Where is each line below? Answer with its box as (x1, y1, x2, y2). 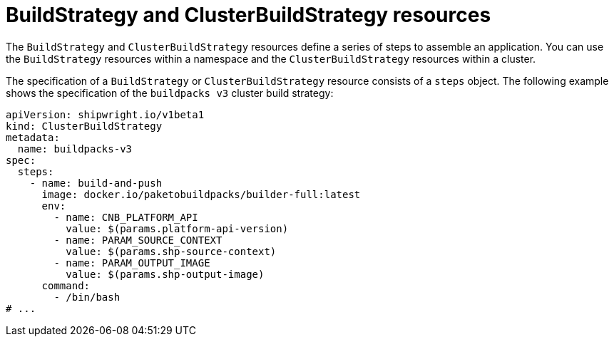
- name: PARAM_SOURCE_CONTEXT (53, 234, 222, 246)
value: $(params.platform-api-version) (66, 222, 289, 234)
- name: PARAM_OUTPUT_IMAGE (53, 256, 210, 269)
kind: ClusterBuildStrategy (6, 120, 163, 132)
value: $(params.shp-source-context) (66, 245, 277, 257)
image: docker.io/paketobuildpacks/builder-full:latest (41, 188, 361, 200)
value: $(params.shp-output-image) (66, 268, 265, 280)
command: (41, 279, 91, 291)
